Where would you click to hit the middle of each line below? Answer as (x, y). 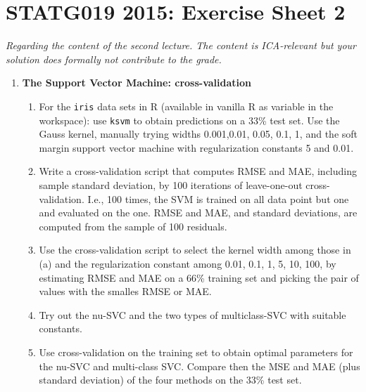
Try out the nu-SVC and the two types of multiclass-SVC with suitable (193, 314)
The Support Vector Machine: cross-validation (137, 83)
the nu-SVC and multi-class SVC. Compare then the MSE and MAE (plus (200, 366)
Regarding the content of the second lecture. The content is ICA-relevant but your (181, 45)
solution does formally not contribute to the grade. (114, 59)
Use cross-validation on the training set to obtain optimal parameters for (196, 352)
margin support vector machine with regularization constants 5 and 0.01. (196, 147)
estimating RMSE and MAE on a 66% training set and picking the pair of (199, 277)
